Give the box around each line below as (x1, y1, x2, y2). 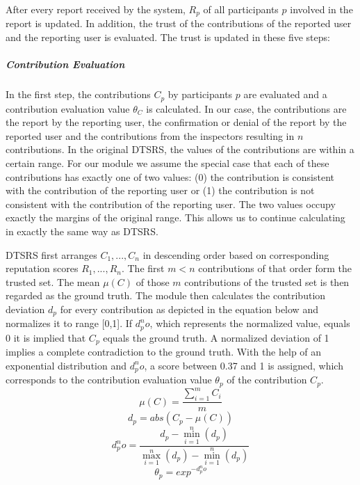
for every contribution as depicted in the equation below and (60, 301, 318, 316)
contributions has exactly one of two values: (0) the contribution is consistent (6, 169, 335, 184)
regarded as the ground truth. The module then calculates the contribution (6, 288, 326, 303)
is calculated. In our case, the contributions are (146, 101, 347, 116)
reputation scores (6, 261, 79, 276)
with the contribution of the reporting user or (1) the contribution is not (6, 183, 315, 198)
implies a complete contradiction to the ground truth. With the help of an (6, 344, 322, 359)
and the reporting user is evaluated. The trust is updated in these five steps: (6, 30, 330, 45)
